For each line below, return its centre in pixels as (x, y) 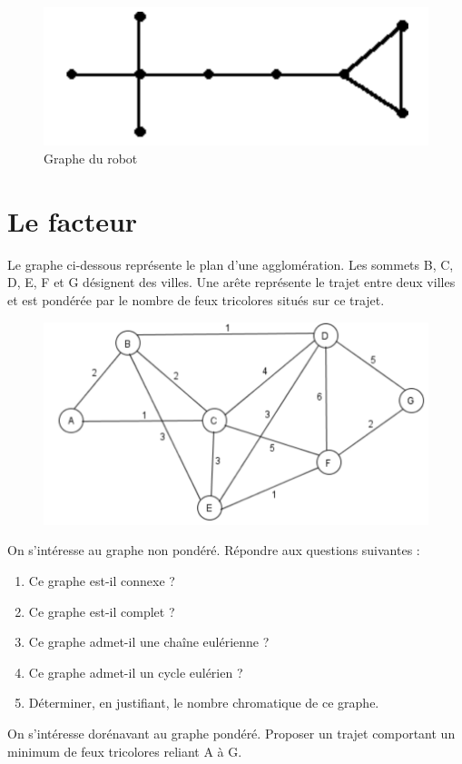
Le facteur (73, 220)
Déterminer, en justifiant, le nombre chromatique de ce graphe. (204, 703)
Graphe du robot (91, 159)
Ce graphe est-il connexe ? (102, 581)
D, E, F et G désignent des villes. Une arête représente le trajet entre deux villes (231, 282)
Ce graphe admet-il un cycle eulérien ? (136, 672)
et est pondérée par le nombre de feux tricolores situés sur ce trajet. (196, 299)
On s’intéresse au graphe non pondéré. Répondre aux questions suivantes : (214, 550)
